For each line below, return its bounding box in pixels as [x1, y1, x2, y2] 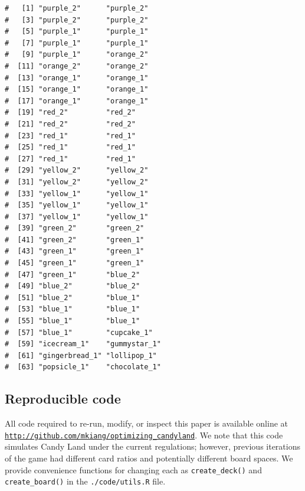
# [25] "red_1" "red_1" [5, 143, 136, 152]
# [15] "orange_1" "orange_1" [5, 85, 149, 94]
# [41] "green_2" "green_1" [5, 235, 145, 244]
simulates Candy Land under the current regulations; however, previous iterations [5, 440, 300, 453]
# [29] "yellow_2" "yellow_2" [5, 166, 149, 175]
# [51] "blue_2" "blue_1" [5, 293, 140, 302]
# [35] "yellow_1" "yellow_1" [5, 201, 149, 210]
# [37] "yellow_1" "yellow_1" [5, 212, 149, 221]
